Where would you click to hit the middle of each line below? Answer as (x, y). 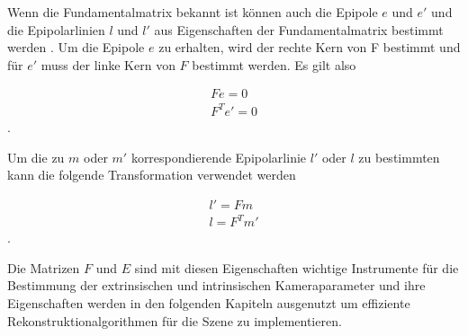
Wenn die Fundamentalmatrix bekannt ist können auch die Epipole (193, 12)
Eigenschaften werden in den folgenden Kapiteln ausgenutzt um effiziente (209, 303)
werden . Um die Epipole (76, 47)
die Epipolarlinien (56, 29)
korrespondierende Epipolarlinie (219, 157)
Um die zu (36, 157)
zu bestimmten (399, 157)
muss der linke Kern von (108, 64)
